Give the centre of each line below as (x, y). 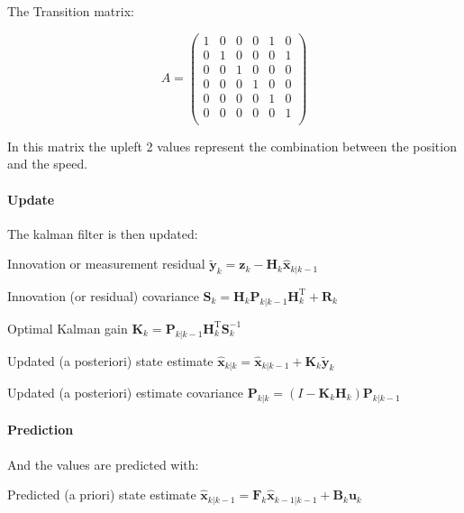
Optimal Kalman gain (68, 328)
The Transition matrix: (71, 11)
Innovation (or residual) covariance (103, 295)
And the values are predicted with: (103, 464)
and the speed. (48, 164)
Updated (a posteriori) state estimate (110, 360)
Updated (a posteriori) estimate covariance (125, 392)
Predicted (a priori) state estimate (102, 495)
